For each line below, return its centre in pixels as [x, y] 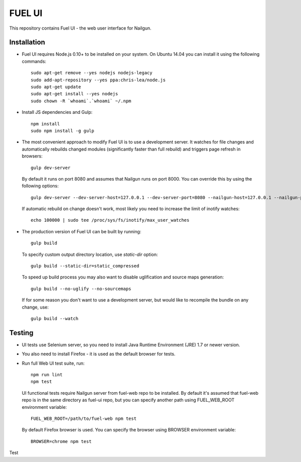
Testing [21, 333]
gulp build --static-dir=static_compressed [85, 266]
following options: [40, 186]
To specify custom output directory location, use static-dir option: [90, 254]
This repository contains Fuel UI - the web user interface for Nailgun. [80, 28]
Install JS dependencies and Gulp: [57, 112]
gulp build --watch [55, 319]
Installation [27, 42]
